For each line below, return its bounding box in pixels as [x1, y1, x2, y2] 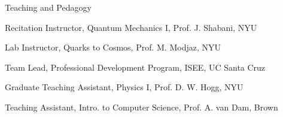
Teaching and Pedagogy [5, 1, 92, 13]
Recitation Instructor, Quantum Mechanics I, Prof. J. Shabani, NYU [5, 21, 257, 33]
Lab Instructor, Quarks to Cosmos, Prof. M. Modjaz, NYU [5, 41, 221, 53]
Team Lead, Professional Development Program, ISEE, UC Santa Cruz [5, 61, 266, 73]
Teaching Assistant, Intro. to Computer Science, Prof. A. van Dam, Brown [5, 100, 278, 113]
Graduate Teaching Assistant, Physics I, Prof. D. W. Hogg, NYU [5, 81, 244, 93]
